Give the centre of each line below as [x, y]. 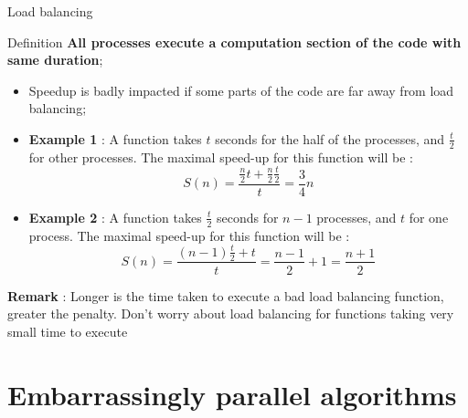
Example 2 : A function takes [115, 217]
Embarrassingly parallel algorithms [232, 394]
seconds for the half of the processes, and [330, 138]
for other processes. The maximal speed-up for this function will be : [221, 157]
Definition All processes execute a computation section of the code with [234, 42]
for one [429, 217]
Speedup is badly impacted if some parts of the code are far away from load [241, 90]
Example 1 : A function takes [115, 138]
